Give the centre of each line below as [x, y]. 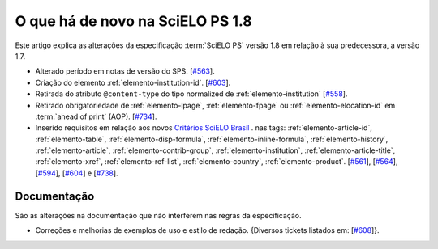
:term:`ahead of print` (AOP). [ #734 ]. [96, 116]
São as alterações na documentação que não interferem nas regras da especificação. [158, 215]
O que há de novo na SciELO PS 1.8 [133, 21]
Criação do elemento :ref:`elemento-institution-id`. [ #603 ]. [133, 82]
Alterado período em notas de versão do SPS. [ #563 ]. [125, 71]
